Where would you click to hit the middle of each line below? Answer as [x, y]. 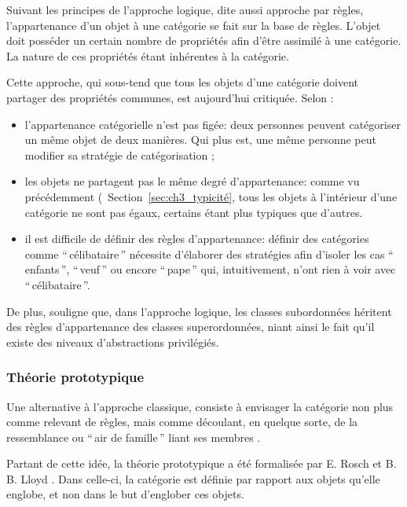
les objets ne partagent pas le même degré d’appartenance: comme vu [192, 181]
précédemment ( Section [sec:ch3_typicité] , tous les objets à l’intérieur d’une [211, 196]
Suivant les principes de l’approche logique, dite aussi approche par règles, [185, 9]
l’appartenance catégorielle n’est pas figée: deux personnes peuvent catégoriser [213, 124]
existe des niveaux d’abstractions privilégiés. [113, 342]
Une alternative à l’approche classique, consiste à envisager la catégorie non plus [200, 406]
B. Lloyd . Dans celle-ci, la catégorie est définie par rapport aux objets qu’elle [193, 478]
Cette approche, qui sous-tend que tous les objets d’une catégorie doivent [183, 82]
